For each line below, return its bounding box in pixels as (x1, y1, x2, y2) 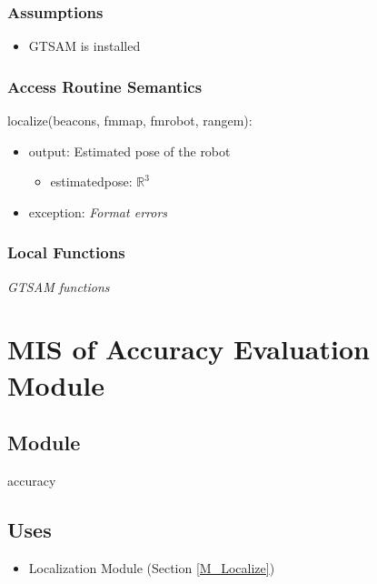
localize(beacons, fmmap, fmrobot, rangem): (7, 111, 253, 130)
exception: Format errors (28, 202, 168, 221)
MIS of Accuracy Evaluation (7, 330, 370, 368)
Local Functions (7, 241, 125, 264)
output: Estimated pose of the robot (28, 141, 231, 160)
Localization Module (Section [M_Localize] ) (28, 558, 275, 577)
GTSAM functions (7, 277, 110, 296)
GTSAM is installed (28, 36, 141, 55)
